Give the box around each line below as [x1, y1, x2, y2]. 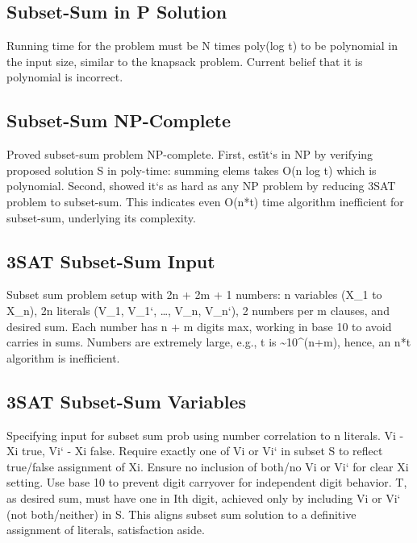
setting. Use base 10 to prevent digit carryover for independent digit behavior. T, [6, 474, 407, 491]
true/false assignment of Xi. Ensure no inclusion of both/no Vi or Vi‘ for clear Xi [6, 458, 409, 475]
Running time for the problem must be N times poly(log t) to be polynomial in [6, 37, 398, 54]
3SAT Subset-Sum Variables [6, 388, 246, 413]
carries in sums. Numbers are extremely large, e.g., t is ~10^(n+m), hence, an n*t [6, 334, 411, 350]
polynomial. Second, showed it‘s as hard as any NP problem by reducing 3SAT [6, 177, 396, 194]
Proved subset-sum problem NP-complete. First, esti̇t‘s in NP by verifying [6, 146, 373, 163]
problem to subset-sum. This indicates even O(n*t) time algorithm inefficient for [6, 193, 404, 209]
